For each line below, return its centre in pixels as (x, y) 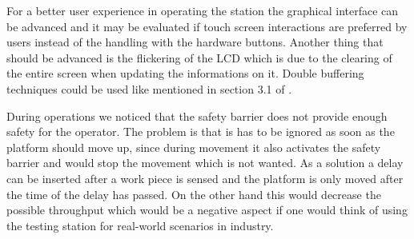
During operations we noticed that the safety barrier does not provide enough (197, 116)
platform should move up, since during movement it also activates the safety (194, 147)
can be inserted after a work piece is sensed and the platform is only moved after (205, 178)
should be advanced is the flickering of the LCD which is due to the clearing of (199, 57)
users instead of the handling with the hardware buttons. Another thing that (195, 42)
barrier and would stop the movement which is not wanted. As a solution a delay (205, 163)
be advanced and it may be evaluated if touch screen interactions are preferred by (207, 26)
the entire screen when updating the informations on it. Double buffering (185, 73)
